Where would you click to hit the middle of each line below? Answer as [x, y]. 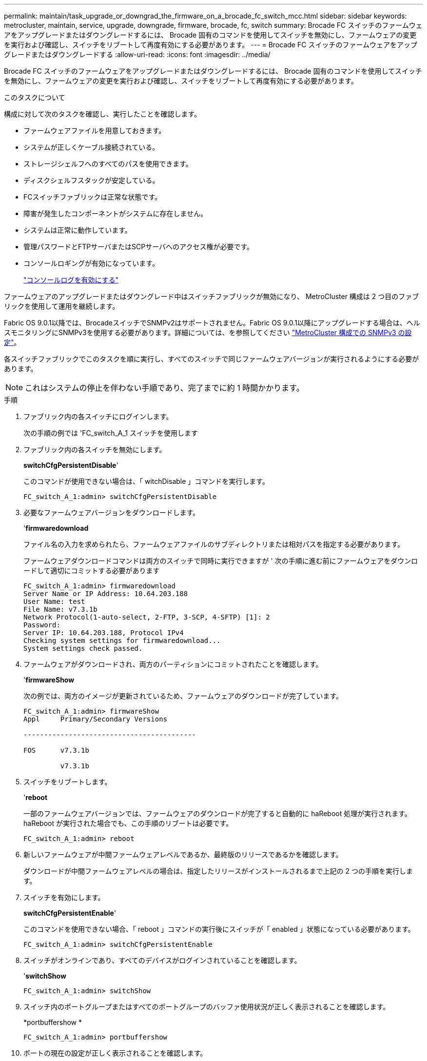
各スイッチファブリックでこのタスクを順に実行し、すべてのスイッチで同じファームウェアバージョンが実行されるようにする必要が [212, 359]
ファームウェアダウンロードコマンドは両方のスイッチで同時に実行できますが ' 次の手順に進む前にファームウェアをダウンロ [221, 561]
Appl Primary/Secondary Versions [96, 719]
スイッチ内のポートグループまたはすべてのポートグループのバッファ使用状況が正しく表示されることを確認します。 [207, 1007]
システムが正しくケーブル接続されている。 [91, 147]
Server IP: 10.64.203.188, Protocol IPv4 [104, 633]
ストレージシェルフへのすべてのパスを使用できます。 [108, 164]
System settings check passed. [83, 648]
